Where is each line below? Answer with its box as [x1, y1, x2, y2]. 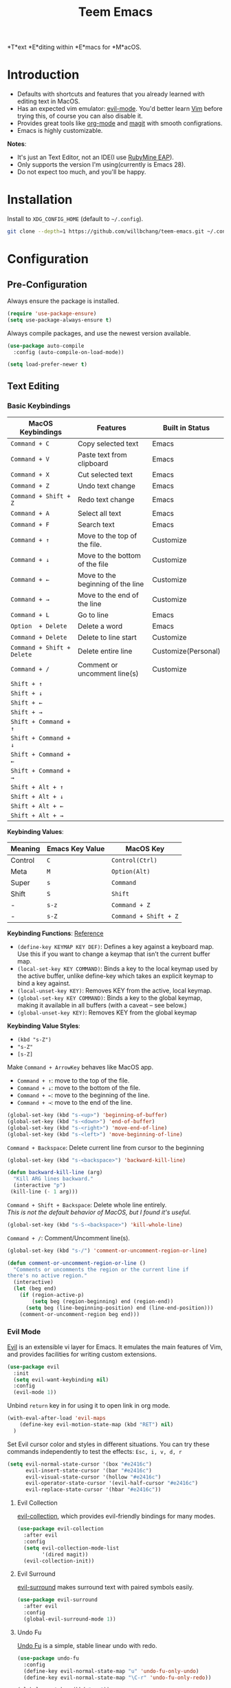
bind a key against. [16, 979, 71, 987]
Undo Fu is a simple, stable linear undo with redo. [16, 1641, 157, 1649]
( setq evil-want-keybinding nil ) [13, 1376, 109, 1383]
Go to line [78, 610, 109, 620]
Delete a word [78, 621, 123, 631]
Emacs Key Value [47, 844, 105, 853]
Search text [78, 520, 115, 529]
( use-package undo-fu [16, 1654, 79, 1662]
